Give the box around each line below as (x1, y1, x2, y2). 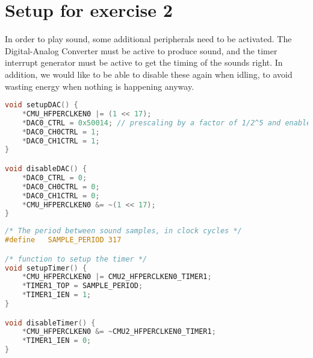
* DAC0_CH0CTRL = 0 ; (22, 182, 100, 191)
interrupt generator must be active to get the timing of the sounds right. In (5, 56, 283, 69)
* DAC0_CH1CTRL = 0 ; (22, 191, 100, 200)
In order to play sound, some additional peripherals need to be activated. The (5, 33, 292, 45)
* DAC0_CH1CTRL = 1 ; (22, 136, 100, 145)
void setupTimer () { (5, 263, 87, 272)
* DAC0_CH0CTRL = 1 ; (22, 127, 100, 136)
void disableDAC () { (5, 165, 87, 173)
